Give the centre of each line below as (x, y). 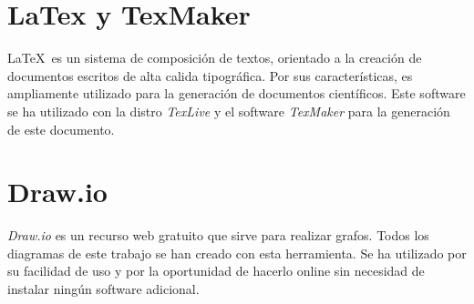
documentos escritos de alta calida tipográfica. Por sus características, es (210, 75)
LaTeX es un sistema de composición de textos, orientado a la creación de (215, 58)
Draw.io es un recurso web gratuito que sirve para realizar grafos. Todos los (218, 235)
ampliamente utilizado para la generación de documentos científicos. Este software (237, 93)
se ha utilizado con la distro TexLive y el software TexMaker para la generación (229, 111)
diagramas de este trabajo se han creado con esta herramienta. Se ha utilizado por (237, 253)
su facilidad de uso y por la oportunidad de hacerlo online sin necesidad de (216, 271)
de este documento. (61, 129)
